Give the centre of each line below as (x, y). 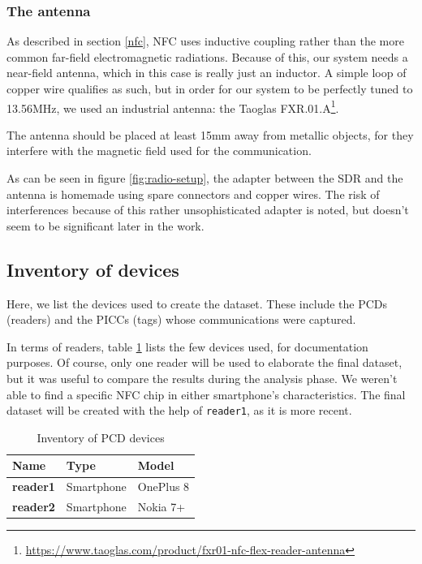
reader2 (34, 507)
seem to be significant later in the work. (105, 225)
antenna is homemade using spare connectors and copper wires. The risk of (193, 194)
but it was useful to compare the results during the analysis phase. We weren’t (202, 378)
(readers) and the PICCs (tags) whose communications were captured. (181, 319)
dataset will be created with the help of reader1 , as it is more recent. (179, 410)
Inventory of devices (93, 269)
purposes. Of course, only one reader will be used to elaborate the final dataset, (205, 362)
